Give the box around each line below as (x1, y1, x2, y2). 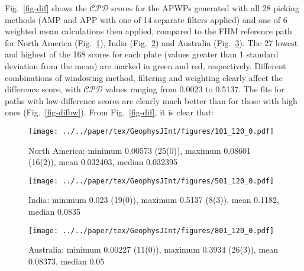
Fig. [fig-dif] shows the (5, 2, 87, 14)
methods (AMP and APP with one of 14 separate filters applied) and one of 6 (5, 13, 287, 25)
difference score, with (5, 83, 81, 95)
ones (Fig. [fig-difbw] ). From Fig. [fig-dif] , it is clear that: (5, 106, 214, 118)
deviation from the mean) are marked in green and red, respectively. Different (5, 59, 286, 72)
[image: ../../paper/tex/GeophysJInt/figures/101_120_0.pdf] (28, 127, 274, 135)
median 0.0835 (28, 205, 80, 218)
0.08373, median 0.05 (28, 254, 105, 267)
